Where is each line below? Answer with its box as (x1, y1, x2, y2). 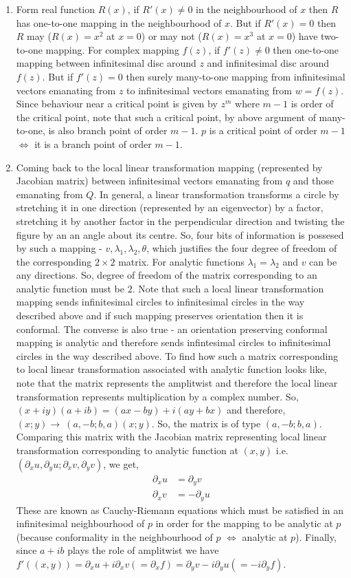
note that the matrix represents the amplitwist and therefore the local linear (16, 376, 338, 390)
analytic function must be (16, 281, 125, 295)
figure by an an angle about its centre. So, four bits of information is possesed (16, 227, 344, 242)
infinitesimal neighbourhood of (16, 516, 145, 531)
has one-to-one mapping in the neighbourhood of (16, 15, 222, 30)
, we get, (103, 456, 139, 471)
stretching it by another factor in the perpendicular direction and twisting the (16, 213, 345, 228)
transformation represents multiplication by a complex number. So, (16, 389, 299, 403)
